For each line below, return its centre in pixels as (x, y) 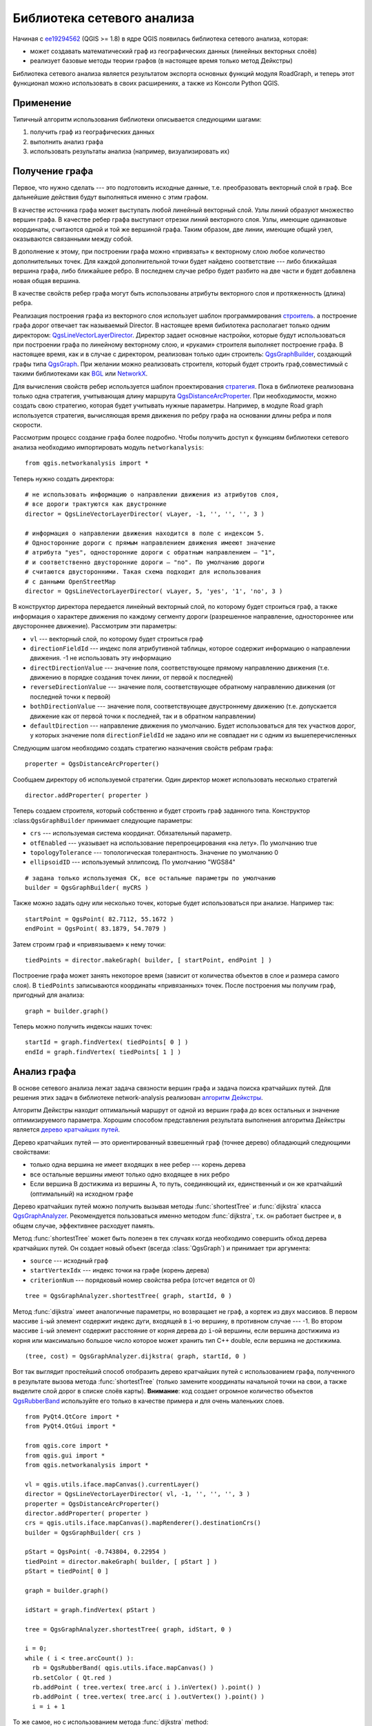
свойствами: (32, 1152)
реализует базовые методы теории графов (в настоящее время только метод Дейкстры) (161, 61)
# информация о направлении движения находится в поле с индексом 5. (145, 533)
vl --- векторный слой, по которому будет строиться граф (116, 639)
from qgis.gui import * (65, 1455)
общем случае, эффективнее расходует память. (84, 1225)
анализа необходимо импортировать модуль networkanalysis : (108, 447)
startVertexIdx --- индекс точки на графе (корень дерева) (120, 1270)
